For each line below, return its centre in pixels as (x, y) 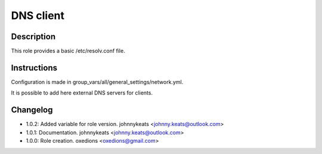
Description (33, 37)
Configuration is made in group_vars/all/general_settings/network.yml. (97, 82)
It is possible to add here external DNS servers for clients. (82, 93)
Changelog (32, 110)
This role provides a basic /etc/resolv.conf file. (68, 51)
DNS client (38, 15)
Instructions (34, 67)
